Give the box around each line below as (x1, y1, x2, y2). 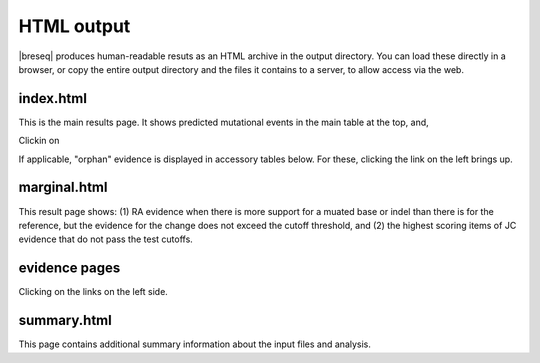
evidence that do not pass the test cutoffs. (18, 233, 194, 245)
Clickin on (18, 135, 60, 147)
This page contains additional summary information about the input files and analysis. (18, 338, 372, 350)
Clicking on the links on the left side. (18, 286, 169, 298)
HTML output (18, 15, 131, 37)
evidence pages (18, 260, 121, 277)
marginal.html (18, 179, 108, 196)
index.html (18, 90, 87, 107)
